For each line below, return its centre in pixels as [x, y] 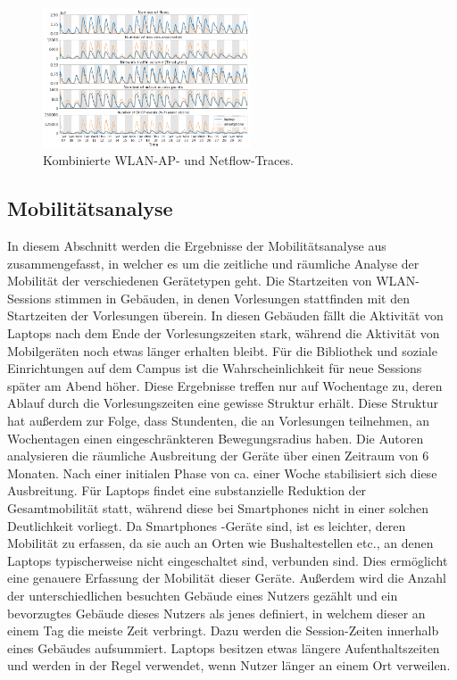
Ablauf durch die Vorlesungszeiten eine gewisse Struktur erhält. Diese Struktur [223, 403]
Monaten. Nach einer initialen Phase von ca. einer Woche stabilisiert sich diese [222, 473]
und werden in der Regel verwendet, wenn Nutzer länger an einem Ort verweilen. [229, 665]
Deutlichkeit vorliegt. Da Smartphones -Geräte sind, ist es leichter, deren [207, 525]
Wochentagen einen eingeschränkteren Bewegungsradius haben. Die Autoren [216, 438]
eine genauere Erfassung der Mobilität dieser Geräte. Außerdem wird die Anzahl [227, 578]
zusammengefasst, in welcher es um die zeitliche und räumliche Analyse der [213, 263]
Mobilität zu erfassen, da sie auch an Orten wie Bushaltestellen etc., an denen [220, 543]
